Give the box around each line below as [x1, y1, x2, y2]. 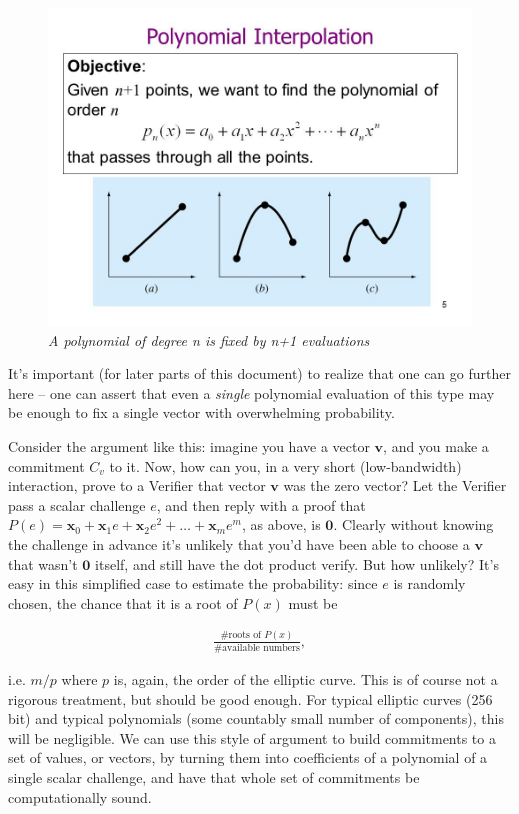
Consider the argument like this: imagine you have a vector [8, 435, 370, 456]
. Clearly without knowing [333, 514, 494, 535]
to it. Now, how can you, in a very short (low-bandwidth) [109, 455, 462, 476]
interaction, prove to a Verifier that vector [8, 475, 266, 496]
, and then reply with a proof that [156, 494, 366, 515]
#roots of [220, 630, 262, 641]
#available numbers [213, 642, 300, 653]
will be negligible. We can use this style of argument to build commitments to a [8, 727, 496, 748]
